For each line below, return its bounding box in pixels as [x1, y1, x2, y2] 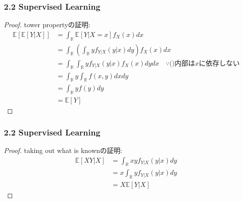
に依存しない [199, 60, 240, 67]
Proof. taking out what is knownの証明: [4, 145, 123, 155]
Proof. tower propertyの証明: [4, 19, 91, 30]
